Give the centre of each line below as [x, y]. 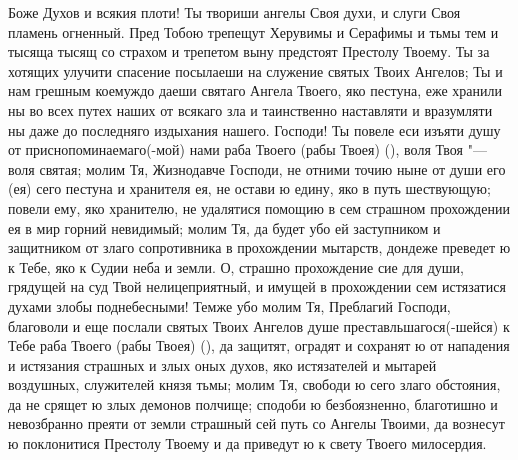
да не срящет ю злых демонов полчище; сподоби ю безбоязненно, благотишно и [253, 403]
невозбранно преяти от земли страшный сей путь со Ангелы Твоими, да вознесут [256, 423]
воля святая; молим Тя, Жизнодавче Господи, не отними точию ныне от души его [257, 168]
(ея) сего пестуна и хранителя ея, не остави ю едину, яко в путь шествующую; [249, 188]
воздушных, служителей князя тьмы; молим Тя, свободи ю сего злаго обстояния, [254, 384]
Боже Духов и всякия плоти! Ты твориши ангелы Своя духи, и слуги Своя [234, 12]
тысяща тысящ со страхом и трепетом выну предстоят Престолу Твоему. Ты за [249, 51]
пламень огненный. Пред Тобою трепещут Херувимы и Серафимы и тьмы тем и [253, 31]
